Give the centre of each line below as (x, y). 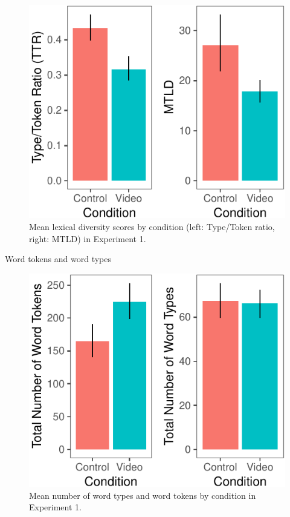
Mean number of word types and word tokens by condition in (143, 495)
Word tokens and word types (58, 259)
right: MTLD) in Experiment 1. (88, 238)
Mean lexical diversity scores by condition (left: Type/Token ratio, (152, 226)
